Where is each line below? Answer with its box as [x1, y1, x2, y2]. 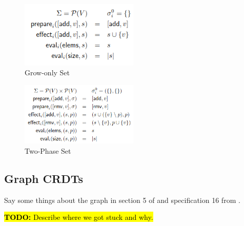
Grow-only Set [25, 67, 70, 78]
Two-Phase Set [25, 145, 71, 156]
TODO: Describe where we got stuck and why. [4, 212, 153, 222]
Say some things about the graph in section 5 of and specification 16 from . [4, 194, 240, 205]
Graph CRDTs [4, 170, 83, 186]
